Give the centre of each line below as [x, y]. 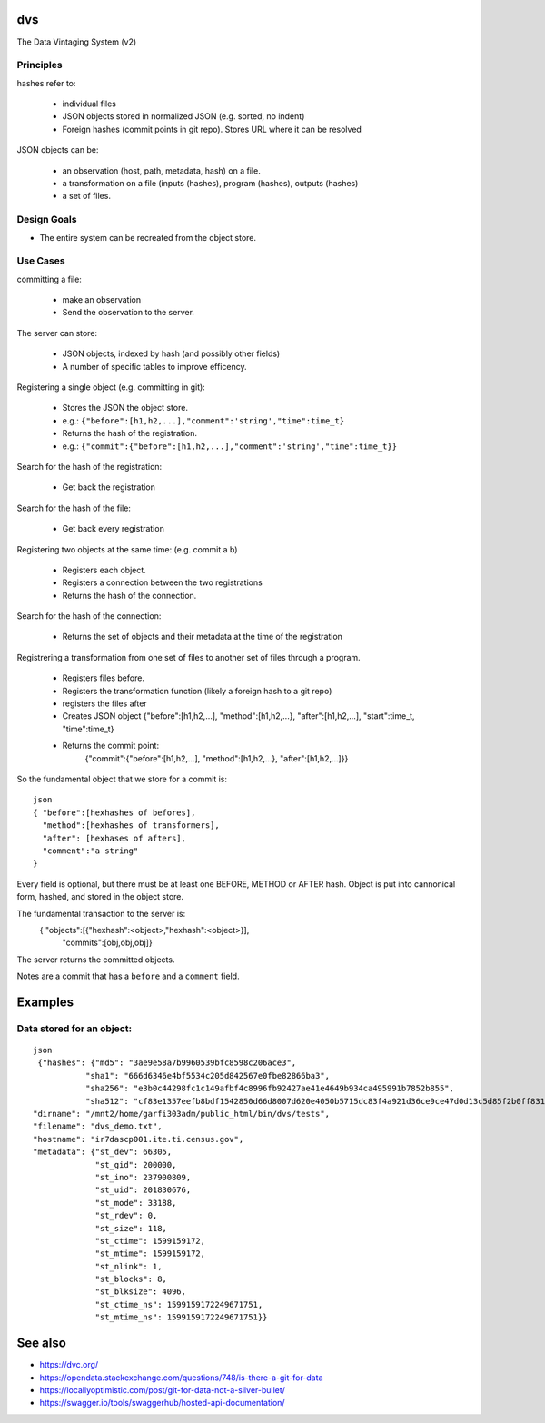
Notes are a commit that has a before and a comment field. [128, 976]
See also [42, 1343]
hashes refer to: [46, 83]
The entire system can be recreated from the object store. [148, 237]
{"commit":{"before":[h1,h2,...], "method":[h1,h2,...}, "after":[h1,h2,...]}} [217, 758]
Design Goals [47, 220]
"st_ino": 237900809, [143, 1177]
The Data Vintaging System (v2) [77, 42]
